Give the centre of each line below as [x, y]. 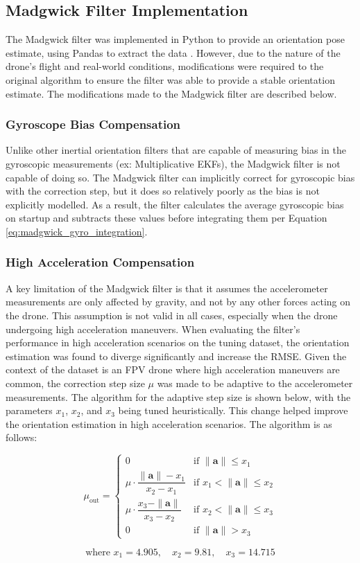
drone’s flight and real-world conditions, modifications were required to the [165, 66]
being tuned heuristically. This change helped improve [233, 410]
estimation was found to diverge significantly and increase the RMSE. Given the [176, 356]
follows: [22, 437]
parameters [29, 410]
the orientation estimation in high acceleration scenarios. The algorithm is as [169, 423]
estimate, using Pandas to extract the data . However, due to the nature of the [173, 52]
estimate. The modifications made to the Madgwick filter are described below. [171, 93]
